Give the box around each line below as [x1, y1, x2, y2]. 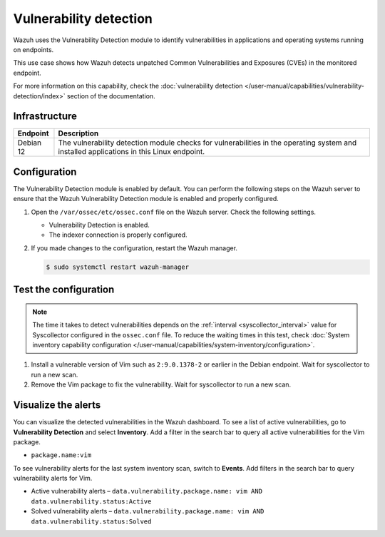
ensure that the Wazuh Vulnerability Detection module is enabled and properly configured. [13, 195, 279, 203]
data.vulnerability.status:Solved [31, 517, 152, 526]
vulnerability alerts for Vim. [13, 474, 93, 483]
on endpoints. [13, 45, 54, 53]
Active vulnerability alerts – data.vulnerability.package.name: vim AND [31, 487, 263, 496]
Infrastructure [13, 111, 78, 123]
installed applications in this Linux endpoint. [58, 147, 205, 157]
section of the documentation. [66, 91, 156, 100]
